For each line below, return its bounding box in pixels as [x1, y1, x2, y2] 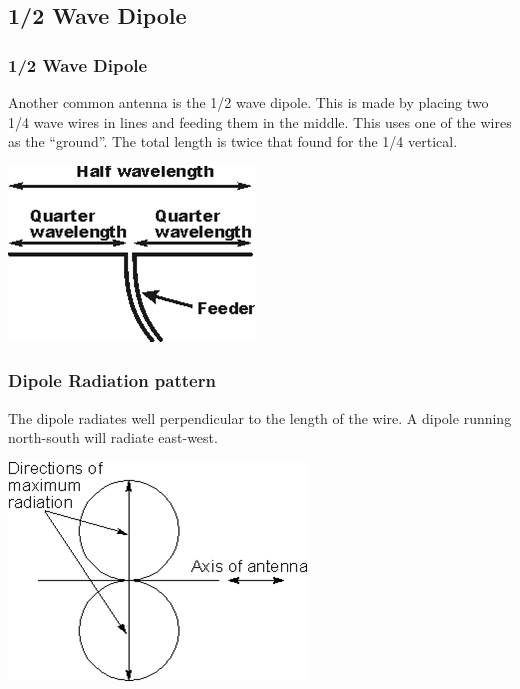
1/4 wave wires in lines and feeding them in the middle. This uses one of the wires [8, 111, 512, 132]
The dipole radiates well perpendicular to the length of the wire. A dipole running [8, 407, 512, 428]
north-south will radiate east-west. [8, 427, 218, 448]
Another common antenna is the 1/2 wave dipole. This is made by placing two [8, 92, 489, 112]
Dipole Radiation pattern [8, 368, 216, 393]
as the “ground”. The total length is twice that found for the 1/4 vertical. [8, 131, 458, 152]
